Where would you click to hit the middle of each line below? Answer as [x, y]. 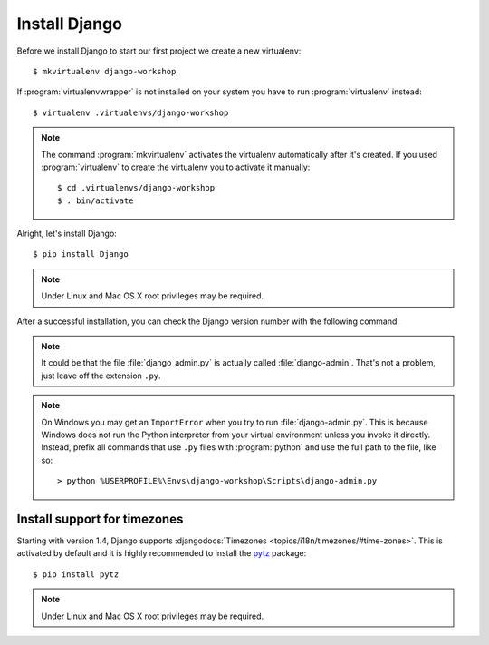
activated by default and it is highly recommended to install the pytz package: [162, 553]
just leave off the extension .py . [101, 376]
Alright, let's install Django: [67, 234]
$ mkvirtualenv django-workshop [105, 71]
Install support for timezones [100, 518]
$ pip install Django [81, 254]
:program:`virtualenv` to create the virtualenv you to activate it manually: [176, 167]
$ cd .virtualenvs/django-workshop [136, 188]
